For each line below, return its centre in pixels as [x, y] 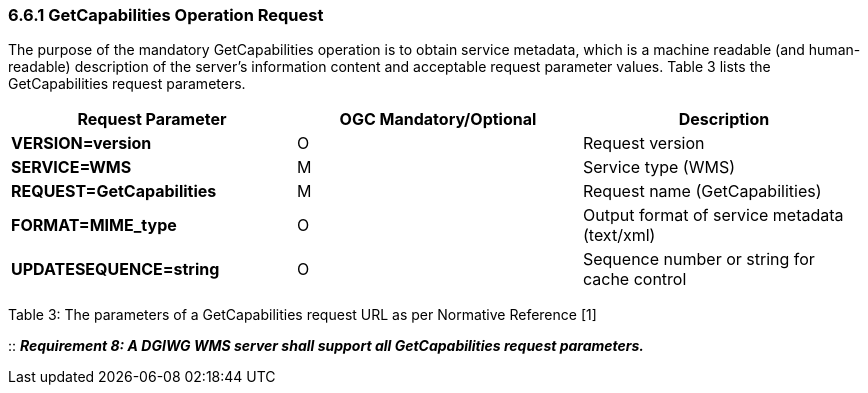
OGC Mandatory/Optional [438, 119]
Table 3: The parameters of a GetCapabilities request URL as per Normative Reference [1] [302, 315]
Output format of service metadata [713, 215]
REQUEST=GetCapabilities [114, 191]
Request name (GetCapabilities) [702, 191]
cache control [634, 279]
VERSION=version [81, 143]
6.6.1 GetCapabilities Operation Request [166, 15]
